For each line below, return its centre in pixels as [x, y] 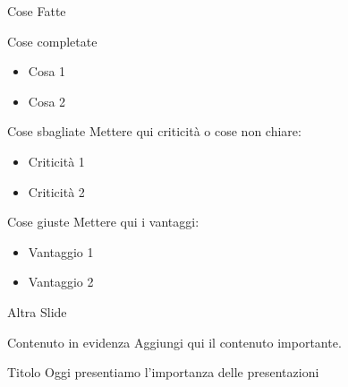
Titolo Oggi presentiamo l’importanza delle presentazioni [163, 372]
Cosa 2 [47, 101]
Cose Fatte [37, 11]
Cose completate [52, 41]
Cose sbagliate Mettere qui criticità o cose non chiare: [154, 131]
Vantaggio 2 [61, 282]
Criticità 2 [56, 191]
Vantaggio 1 [61, 251]
